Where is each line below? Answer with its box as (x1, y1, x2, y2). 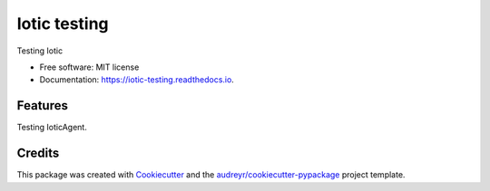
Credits (16, 146, 60, 161)
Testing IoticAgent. (16, 122, 88, 133)
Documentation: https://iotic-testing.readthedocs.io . (39, 74, 235, 85)
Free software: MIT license (39, 62, 140, 72)
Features (16, 98, 68, 113)
